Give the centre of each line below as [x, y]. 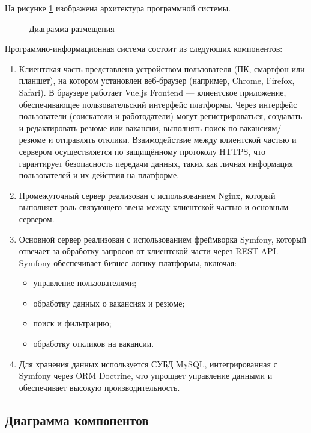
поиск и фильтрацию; [72, 323]
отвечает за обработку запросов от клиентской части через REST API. [149, 251]
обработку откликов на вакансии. [94, 344]
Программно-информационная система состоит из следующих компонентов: [144, 48]
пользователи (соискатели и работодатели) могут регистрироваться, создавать [161, 116]
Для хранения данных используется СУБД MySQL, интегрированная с [148, 363]
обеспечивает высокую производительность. [99, 387]
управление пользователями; [85, 283]
